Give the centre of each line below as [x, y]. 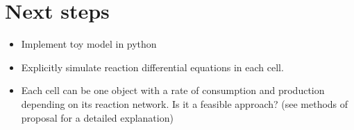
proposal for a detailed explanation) [97, 117]
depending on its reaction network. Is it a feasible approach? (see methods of [185, 103]
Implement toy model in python [89, 44]
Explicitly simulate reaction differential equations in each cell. [152, 67]
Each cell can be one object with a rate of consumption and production [173, 90]
